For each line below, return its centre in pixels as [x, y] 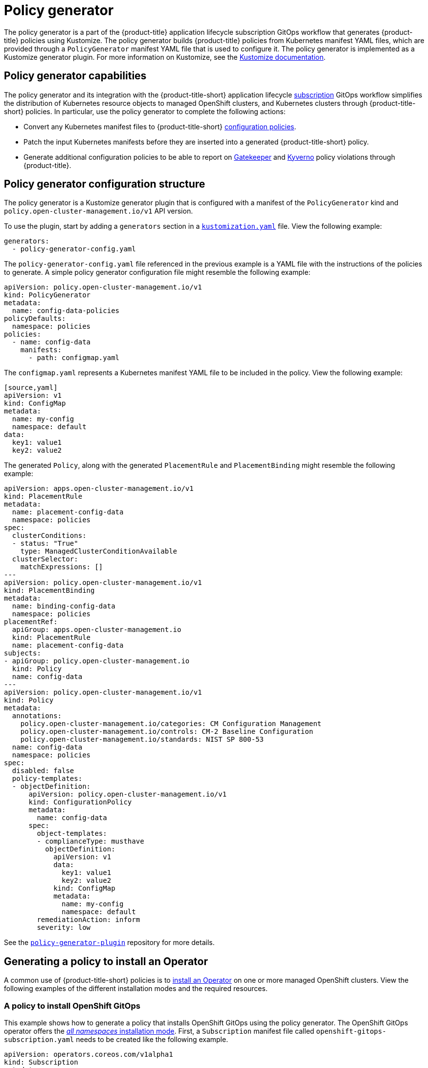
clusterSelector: [45, 559]
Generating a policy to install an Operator [106, 961]
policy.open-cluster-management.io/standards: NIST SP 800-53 [142, 740]
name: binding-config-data [64, 606]
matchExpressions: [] [62, 567]
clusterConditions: [49, 536]
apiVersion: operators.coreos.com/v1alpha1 [89, 1055]
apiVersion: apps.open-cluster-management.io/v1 [99, 489]
